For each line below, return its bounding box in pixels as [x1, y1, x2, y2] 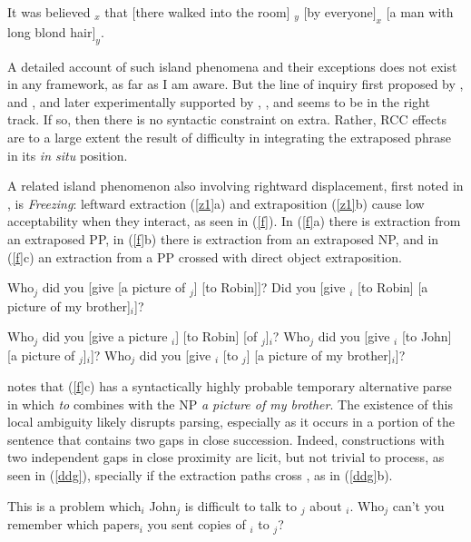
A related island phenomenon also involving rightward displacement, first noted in [7, 176, 464, 195]
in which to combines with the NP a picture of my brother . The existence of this [7, 394, 453, 413]
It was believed [7, 3, 91, 21]
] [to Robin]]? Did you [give [193, 278, 346, 297]
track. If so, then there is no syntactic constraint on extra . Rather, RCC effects [7, 110, 446, 129]
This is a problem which [7, 496, 142, 515]
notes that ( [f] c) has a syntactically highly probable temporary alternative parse [7, 377, 452, 396]
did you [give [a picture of [42, 278, 186, 297]
